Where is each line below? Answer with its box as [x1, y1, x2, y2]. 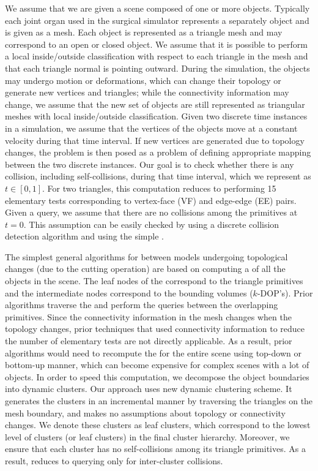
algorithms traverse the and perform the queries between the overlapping [5, 298, 278, 311]
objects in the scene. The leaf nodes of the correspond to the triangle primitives [5, 274, 303, 287]
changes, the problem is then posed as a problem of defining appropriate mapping [5, 146, 311, 159]
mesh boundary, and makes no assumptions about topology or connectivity [5, 406, 286, 419]
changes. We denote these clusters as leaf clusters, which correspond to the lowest [5, 418, 311, 431]
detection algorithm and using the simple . [5, 230, 164, 243]
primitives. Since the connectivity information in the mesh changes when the [5, 310, 292, 323]
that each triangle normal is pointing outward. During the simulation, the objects [5, 61, 310, 74]
